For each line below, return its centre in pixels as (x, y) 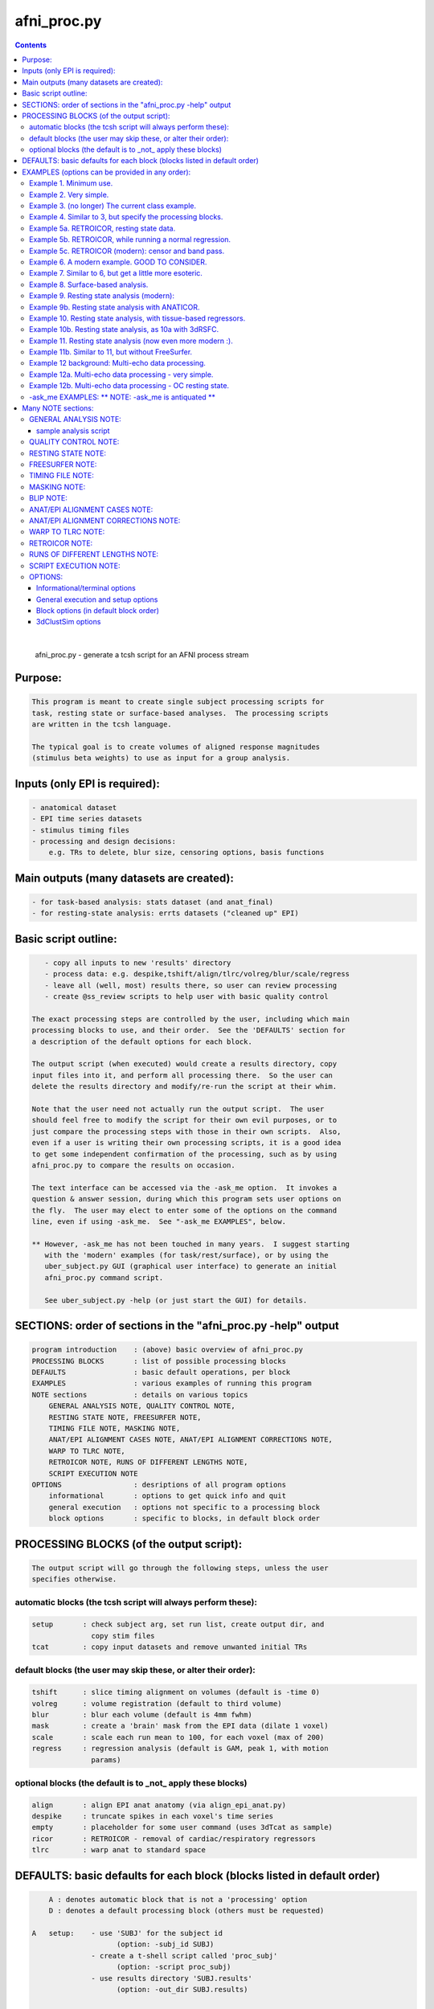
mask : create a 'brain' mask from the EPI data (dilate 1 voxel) (180, 1726)
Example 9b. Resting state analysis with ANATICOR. (115, 307)
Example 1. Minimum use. (71, 183)
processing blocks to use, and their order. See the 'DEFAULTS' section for (188, 1030)
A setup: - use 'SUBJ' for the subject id (127, 1933)
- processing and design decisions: (104, 841)
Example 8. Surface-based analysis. (89, 284)
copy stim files (123, 1636)
